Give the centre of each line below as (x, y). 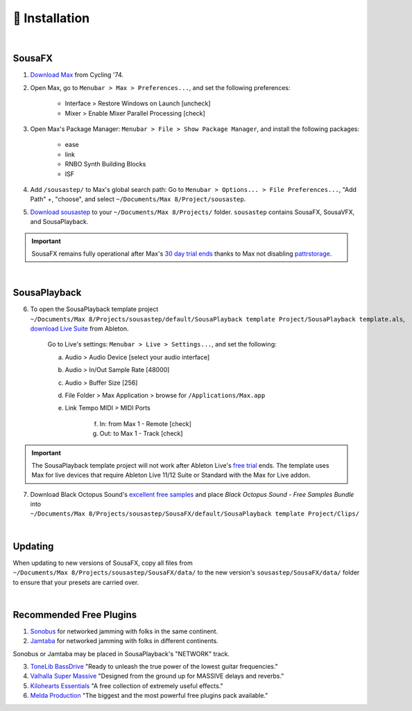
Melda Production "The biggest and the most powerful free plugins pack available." (149, 696)
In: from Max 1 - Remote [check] (146, 423)
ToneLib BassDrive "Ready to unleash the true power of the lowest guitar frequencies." (154, 667)
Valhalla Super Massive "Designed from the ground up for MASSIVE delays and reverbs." (157, 676)
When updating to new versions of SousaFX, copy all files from (103, 563)
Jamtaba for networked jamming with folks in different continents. (124, 641)
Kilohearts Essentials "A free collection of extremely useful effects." (127, 685)
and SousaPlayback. (59, 222)
